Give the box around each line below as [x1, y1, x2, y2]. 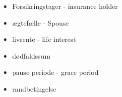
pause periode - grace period [12, 67, 99, 77]
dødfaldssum [12, 50, 51, 61]
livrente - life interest [12, 34, 76, 44]
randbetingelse [12, 83, 57, 94]
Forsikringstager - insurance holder [12, 1, 118, 11]
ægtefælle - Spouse [12, 17, 69, 28]
